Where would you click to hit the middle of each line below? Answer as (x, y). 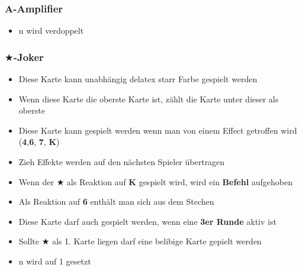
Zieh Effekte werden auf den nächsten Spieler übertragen (122, 162)
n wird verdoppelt (51, 30)
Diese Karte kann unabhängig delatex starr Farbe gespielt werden (138, 79)
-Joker (28, 57)
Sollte (29, 241)
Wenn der (36, 181)
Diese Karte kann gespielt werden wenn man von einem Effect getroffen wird (158, 130)
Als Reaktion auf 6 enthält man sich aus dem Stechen (116, 201)
